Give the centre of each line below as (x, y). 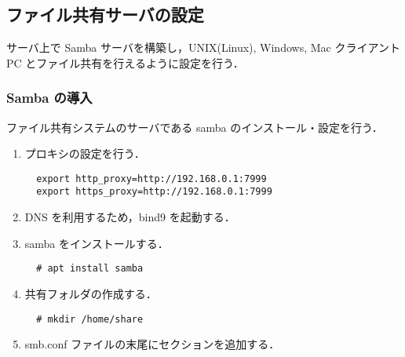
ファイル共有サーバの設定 (105, 15)
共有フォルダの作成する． (91, 293)
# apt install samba (90, 269)
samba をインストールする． (97, 243)
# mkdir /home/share (90, 319)
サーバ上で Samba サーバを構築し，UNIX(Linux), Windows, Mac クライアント (203, 47)
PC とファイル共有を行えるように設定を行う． (125, 62)
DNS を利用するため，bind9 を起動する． (130, 217)
